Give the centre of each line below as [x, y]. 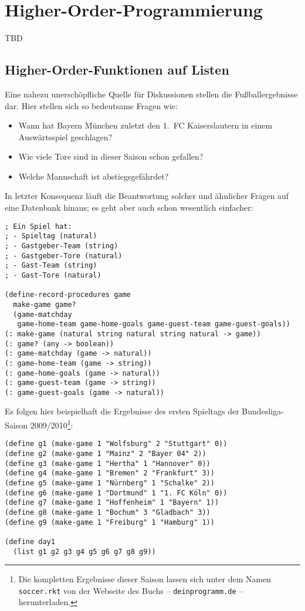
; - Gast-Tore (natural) [53, 275]
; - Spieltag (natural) [51, 236]
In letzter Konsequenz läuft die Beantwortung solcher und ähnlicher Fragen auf [147, 196]
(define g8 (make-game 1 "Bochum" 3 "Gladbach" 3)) [108, 512]
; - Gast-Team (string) [51, 266]
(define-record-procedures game [68, 295]
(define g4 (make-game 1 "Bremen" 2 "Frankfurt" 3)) [110, 473]
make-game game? [45, 304]
